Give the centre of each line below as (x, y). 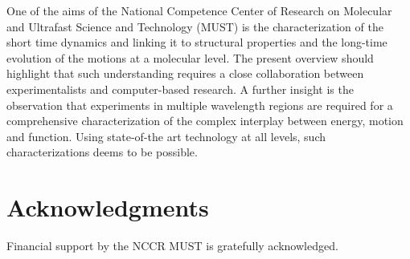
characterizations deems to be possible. (102, 152)
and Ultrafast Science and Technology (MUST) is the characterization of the (195, 26)
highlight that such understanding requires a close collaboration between (185, 73)
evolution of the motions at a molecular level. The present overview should (190, 57)
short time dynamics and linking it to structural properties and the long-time (197, 42)
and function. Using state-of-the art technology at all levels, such (166, 136)
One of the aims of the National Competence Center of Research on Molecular (199, 10)
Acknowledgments (108, 207)
